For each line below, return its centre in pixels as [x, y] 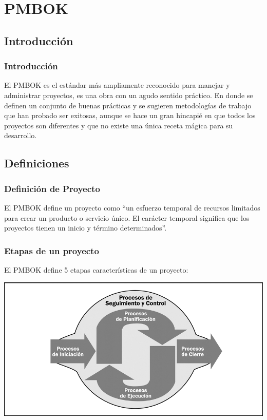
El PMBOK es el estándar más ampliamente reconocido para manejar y [117, 85]
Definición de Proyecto [52, 188]
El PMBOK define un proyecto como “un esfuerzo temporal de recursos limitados [132, 207]
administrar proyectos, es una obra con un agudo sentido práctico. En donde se [129, 95]
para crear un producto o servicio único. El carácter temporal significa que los [127, 217]
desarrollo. [21, 135]
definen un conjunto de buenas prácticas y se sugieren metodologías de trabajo [128, 105]
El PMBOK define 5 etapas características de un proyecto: [96, 269]
